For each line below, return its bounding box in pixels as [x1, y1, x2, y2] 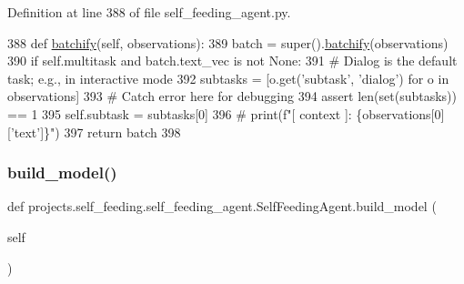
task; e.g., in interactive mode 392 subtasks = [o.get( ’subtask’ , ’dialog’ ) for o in [7, 68, 449, 87]
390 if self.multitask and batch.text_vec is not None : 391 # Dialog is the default [7, 51, 458, 70]
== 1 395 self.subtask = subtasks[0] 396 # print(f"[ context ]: [7, 104, 352, 123]
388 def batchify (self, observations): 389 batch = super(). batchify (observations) [7, 33, 449, 52]
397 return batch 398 [64, 122, 181, 141]
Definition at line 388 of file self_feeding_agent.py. [7, 3, 291, 21]
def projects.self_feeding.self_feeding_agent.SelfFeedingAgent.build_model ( [7, 197, 437, 216]
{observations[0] [356, 104, 445, 123]
